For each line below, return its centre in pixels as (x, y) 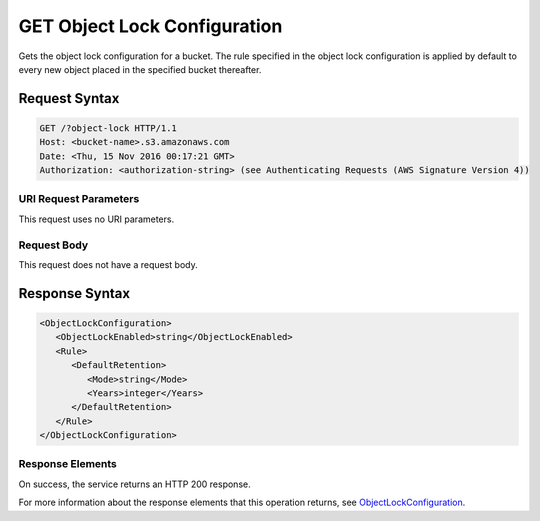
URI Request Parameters (79, 199)
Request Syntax (69, 98)
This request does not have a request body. (108, 264)
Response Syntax (74, 293)
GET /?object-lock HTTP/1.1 (108, 128)
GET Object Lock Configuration (150, 26)
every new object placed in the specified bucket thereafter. (140, 69)
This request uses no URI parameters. (96, 219)
